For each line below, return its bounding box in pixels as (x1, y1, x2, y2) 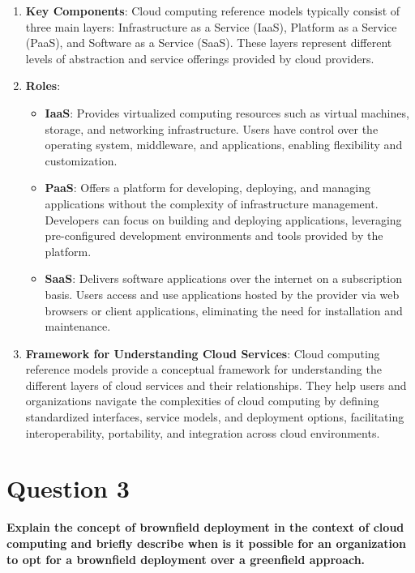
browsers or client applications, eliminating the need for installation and (45, 301, 403, 319)
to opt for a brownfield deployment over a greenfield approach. (6, 550, 366, 567)
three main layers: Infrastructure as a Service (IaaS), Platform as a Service (25, 18, 397, 35)
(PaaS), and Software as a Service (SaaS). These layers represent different (25, 34, 392, 51)
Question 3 (6, 472, 130, 505)
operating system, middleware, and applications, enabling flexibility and (45, 136, 403, 153)
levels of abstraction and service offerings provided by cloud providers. (25, 49, 374, 66)
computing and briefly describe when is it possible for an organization (6, 534, 407, 551)
